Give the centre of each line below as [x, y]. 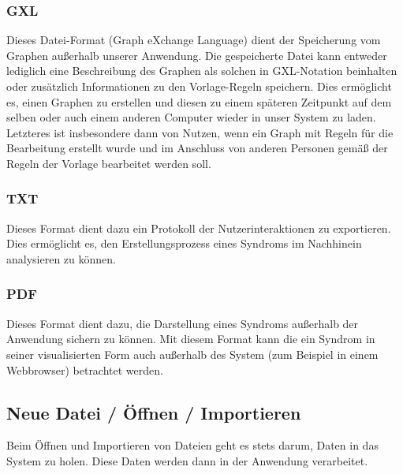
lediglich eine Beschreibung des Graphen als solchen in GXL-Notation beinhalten [202, 71]
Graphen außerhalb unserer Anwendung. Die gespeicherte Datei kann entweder [197, 55]
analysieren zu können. [61, 258]
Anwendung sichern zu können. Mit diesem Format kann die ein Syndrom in [191, 339]
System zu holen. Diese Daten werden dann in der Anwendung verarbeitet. [187, 460]
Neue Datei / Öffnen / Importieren [154, 412]
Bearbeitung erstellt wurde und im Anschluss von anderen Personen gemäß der [197, 148]
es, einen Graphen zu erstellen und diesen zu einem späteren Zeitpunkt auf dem [199, 101]
